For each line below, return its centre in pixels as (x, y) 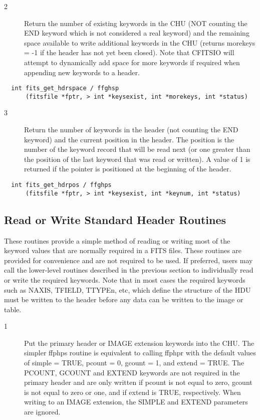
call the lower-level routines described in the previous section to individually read (129, 270)
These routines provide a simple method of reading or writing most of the (117, 240)
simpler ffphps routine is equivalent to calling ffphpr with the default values (140, 353)
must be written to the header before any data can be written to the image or (124, 299)
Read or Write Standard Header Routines (115, 219)
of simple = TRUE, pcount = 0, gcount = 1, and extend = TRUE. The (134, 363)
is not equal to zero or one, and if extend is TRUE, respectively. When (133, 392)
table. (13, 309)
